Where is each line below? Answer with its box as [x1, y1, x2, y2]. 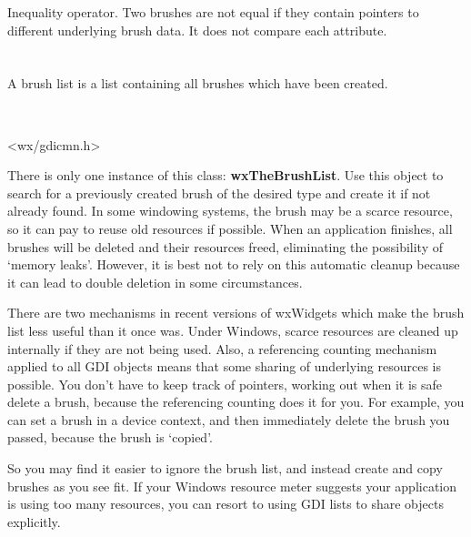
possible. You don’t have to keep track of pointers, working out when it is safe [7, 374, 443, 393]
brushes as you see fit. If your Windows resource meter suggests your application [7, 476, 457, 495]
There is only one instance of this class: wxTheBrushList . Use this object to [7, 166, 444, 185]
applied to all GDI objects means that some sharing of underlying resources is [7, 357, 441, 376]
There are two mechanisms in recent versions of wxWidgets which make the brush [7, 303, 465, 322]
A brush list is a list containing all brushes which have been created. [7, 74, 388, 93]
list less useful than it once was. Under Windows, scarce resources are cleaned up [7, 320, 458, 339]
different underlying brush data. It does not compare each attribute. [7, 20, 387, 39]
